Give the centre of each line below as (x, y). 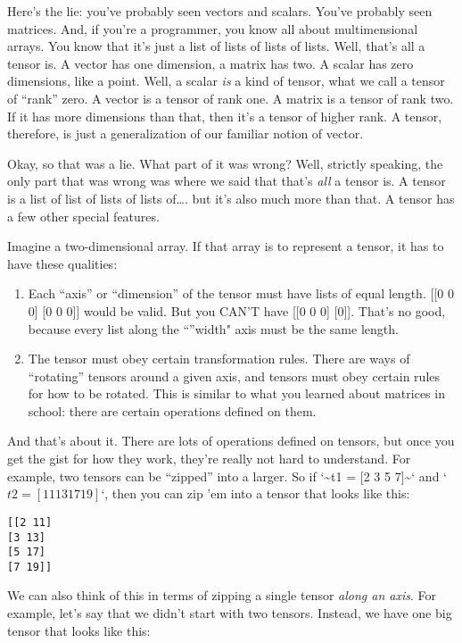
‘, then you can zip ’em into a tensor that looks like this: (256, 493)
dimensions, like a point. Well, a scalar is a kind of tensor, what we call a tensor (226, 81)
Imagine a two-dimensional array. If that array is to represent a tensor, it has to (226, 246)
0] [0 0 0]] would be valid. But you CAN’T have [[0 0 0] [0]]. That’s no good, (237, 310)
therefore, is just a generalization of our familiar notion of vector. (186, 134)
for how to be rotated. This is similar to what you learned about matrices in (236, 393)
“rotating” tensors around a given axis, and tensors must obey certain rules (234, 376)
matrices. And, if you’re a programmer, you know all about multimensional (213, 28)
